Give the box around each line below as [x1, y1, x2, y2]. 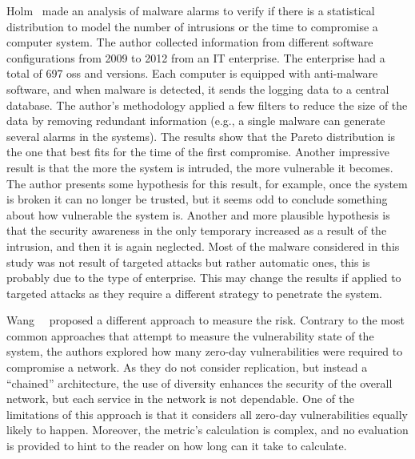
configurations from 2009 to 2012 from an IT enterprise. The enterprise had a [6, 49, 385, 66]
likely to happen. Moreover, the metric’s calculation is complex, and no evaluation [6, 421, 409, 438]
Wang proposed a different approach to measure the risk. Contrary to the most [6, 312, 405, 328]
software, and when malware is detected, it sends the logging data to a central [6, 80, 389, 97]
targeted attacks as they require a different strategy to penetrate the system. [6, 284, 382, 301]
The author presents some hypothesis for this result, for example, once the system [6, 175, 408, 191]
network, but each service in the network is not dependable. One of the [6, 390, 355, 407]
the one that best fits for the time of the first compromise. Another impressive [6, 143, 389, 160]
